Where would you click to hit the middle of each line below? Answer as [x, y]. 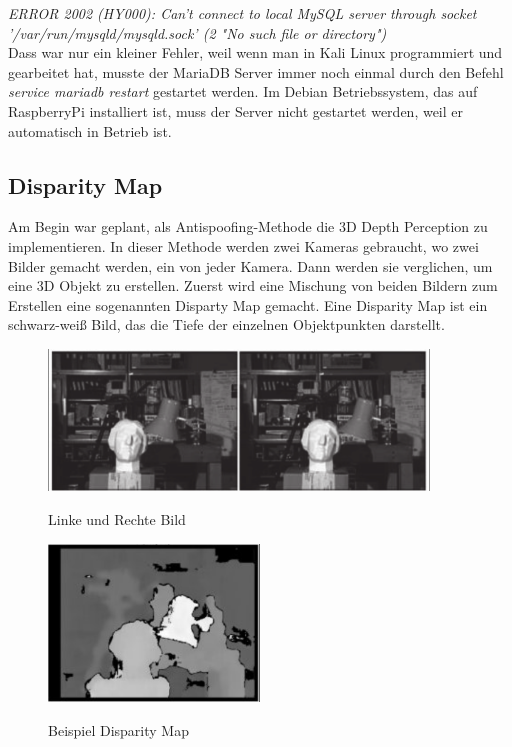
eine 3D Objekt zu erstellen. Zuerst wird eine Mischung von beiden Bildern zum [253, 285]
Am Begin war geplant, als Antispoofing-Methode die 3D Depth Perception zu [248, 226]
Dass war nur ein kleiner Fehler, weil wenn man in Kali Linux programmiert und [255, 52]
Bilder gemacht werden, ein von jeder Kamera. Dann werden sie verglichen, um [250, 265]
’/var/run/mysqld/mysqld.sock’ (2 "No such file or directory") [197, 32]
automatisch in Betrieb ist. [90, 130]
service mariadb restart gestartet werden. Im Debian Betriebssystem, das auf [243, 91]
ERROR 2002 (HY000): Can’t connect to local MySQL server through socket [242, 13]
